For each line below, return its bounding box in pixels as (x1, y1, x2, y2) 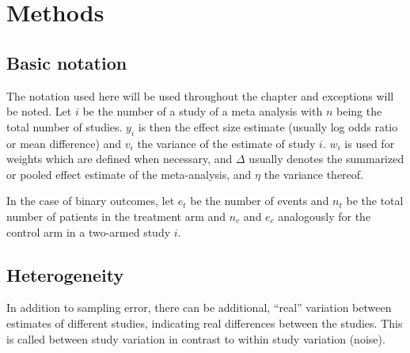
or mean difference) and (6, 135, 122, 151)
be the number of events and (190, 192, 329, 209)
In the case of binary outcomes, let (6, 192, 175, 209)
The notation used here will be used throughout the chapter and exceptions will (6, 87, 394, 104)
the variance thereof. (264, 165, 363, 182)
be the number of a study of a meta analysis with (82, 103, 323, 120)
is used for (344, 135, 395, 151)
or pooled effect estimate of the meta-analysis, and (6, 165, 252, 182)
